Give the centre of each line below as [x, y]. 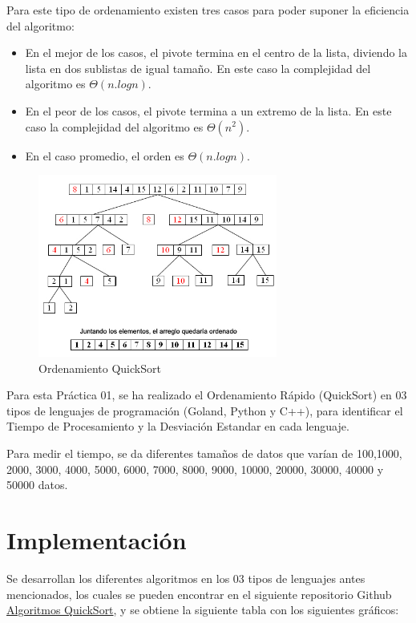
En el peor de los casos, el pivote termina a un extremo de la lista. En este [208, 110]
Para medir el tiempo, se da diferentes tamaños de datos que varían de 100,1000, [204, 453]
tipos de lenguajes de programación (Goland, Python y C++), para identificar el [205, 410]
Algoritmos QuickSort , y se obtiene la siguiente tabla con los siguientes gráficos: [203, 610]
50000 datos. [37, 485]
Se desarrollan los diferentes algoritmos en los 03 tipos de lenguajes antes [186, 578]
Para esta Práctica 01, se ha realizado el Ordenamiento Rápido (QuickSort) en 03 [207, 395]
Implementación [97, 540]
